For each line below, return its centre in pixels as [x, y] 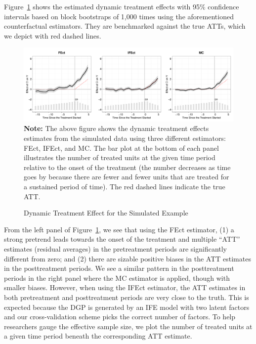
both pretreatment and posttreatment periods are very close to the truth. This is [127, 297]
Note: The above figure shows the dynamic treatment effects [116, 128]
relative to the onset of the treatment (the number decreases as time [127, 167]
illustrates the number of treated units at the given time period [120, 157]
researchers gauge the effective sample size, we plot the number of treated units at [128, 326]
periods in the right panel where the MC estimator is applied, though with [117, 278]
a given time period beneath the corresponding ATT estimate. [98, 336]
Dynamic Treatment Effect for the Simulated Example [106, 213]
